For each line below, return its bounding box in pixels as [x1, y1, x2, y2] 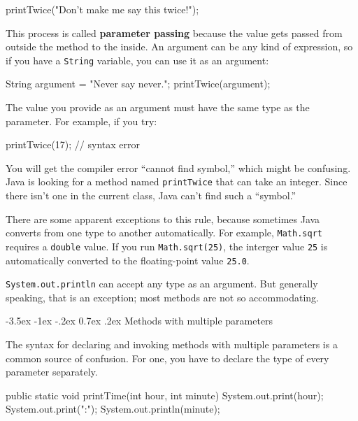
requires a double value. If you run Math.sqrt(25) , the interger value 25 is [6, 238, 328, 253]
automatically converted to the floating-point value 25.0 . [6, 252, 250, 267]
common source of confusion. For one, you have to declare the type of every [6, 350, 329, 365]
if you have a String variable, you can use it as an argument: [6, 52, 269, 67]
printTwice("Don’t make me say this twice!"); [6, 2, 199, 16]
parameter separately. [6, 364, 98, 379]
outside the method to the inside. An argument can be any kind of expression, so [6, 39, 353, 54]
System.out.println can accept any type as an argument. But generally [6, 276, 318, 291]
